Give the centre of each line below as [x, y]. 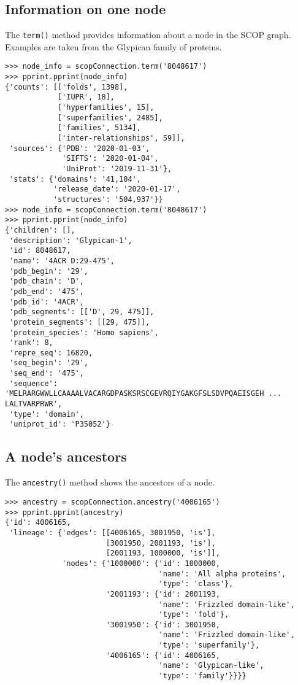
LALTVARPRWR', [34, 404]
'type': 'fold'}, [194, 615]
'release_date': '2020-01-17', [117, 189]
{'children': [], [40, 230]
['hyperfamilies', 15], [106, 108]
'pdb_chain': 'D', [47, 281]
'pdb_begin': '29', [49, 271]
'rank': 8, [31, 343]
